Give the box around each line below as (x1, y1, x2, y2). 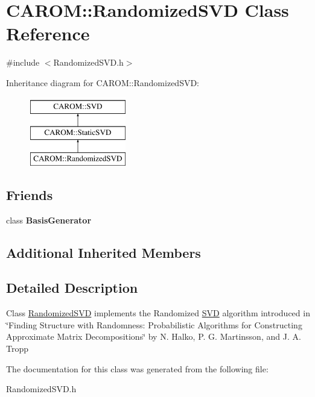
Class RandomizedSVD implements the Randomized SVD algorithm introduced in (6, 307, 310, 319)
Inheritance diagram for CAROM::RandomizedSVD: (6, 76, 200, 89)
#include (6, 56, 40, 69)
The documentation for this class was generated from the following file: (6, 362, 269, 375)
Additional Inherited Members (6, 243, 201, 261)
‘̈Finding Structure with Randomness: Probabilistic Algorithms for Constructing (6, 318, 302, 331)
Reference (6, 21, 90, 46)
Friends (6, 185, 53, 204)
